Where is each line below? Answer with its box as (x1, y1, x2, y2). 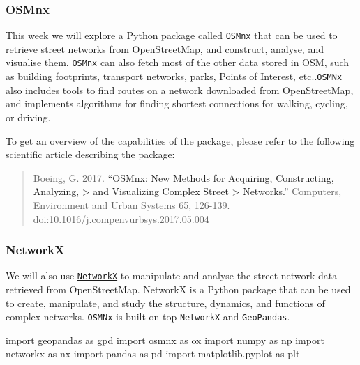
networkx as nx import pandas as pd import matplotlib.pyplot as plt (6, 346, 300, 361)
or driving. (6, 109, 51, 124)
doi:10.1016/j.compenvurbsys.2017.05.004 (33, 211, 209, 226)
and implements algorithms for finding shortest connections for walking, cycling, (6, 96, 348, 111)
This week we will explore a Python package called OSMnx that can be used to (6, 28, 338, 42)
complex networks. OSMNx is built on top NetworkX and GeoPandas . (6, 309, 290, 324)
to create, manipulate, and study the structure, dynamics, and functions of (6, 295, 325, 310)
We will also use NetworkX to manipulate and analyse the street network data (6, 268, 338, 283)
